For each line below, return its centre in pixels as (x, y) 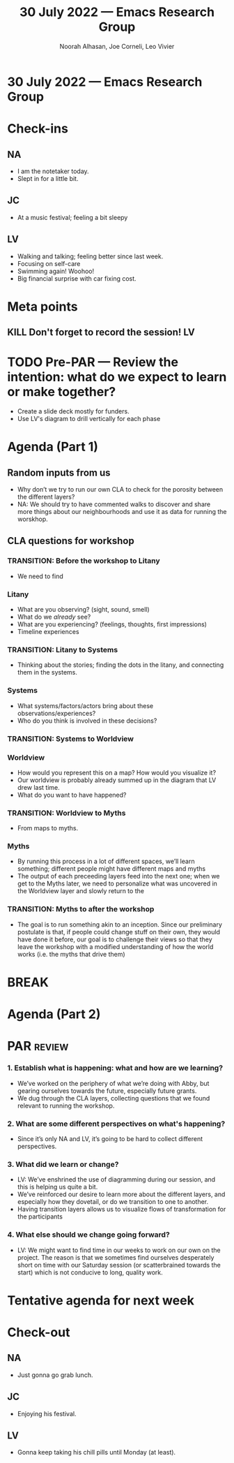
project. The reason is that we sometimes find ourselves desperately (116, 1257)
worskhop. (33, 519)
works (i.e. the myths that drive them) (71, 954)
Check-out (39, 1332)
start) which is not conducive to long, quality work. (90, 1272)
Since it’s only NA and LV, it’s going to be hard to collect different (110, 1138)
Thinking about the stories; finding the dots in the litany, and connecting (120, 665)
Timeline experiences (48, 632)
